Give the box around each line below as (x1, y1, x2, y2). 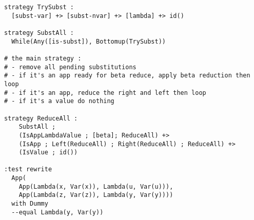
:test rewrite (4, 166, 52, 173)
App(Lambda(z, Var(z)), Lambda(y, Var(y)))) (18, 191, 173, 199)
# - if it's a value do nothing (4, 97, 114, 105)
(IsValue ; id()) (18, 149, 78, 156)
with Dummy (11, 200, 48, 208)
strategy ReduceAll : (4, 114, 78, 122)
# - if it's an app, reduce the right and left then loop (4, 89, 206, 96)
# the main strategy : (4, 54, 82, 62)
